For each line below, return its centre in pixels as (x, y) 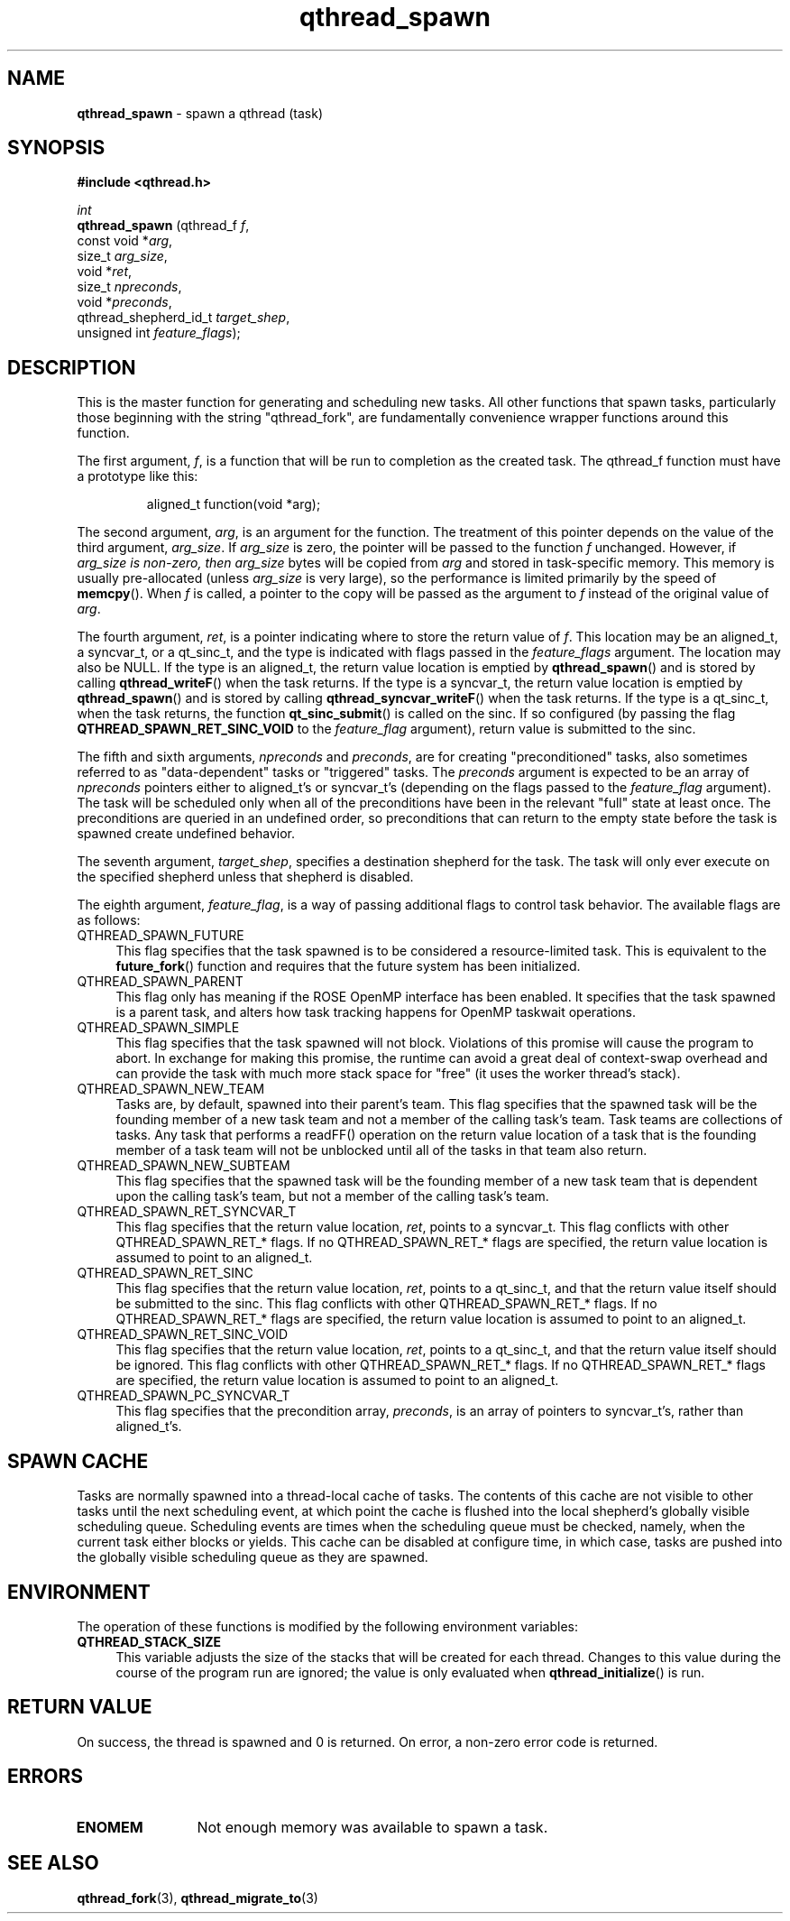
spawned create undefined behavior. (186, 834)
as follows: (109, 920)
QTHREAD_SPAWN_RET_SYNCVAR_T (187, 1212)
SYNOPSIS (56, 148)
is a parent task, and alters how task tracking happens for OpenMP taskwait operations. (376, 1012)
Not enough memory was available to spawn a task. (372, 1827)
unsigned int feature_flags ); (159, 333)
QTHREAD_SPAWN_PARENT (160, 982)
